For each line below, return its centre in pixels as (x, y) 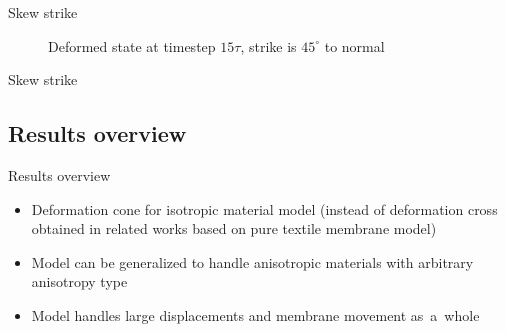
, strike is (268, 45)
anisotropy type (79, 281)
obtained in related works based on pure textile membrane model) (234, 228)
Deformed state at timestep (132, 45)
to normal (354, 45)
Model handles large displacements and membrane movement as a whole (255, 314)
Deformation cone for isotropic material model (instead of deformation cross (264, 208)
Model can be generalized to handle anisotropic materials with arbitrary (252, 261)
